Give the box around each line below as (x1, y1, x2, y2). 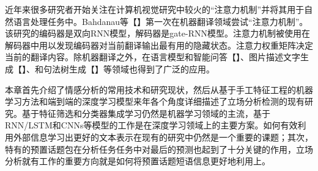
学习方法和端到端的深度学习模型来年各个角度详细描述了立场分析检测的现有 (5, 95, 305, 108)
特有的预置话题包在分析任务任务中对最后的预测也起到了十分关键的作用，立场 (5, 142, 313, 155)
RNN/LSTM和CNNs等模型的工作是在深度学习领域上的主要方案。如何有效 (5, 119, 298, 131)
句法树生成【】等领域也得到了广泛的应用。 (43, 62, 215, 75)
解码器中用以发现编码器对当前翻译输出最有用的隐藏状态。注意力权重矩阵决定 (5, 38, 313, 51)
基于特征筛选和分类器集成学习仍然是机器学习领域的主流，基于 (21, 106, 270, 119)
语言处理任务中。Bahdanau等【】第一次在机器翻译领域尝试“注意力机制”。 (13, 15, 308, 27)
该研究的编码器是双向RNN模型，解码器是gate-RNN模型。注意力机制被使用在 (5, 27, 310, 40)
